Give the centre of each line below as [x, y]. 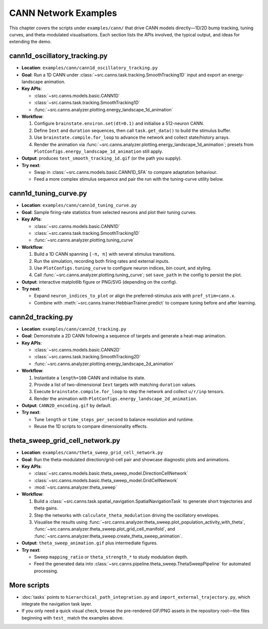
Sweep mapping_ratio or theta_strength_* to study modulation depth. [111, 557]
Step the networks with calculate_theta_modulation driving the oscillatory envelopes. [127, 515]
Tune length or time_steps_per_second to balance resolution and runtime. [114, 419]
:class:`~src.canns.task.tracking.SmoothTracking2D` [87, 357]
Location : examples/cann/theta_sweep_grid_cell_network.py [92, 452]
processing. [46, 571]
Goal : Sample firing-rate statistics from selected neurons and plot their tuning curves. [109, 212]
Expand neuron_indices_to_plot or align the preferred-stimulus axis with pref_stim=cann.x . [135, 296]
